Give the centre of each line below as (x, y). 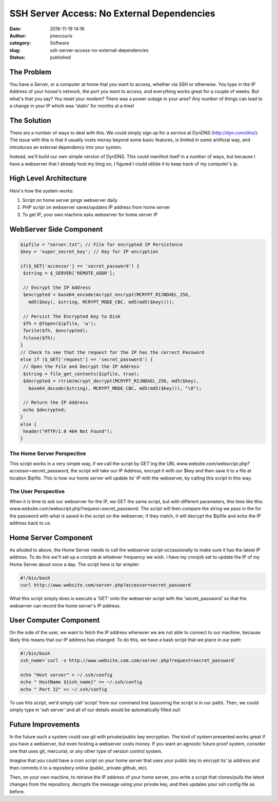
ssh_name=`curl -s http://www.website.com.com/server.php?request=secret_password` (128, 661)
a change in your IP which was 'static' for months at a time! (72, 106)
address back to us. (30, 523)
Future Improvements (45, 724)
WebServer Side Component (56, 229)
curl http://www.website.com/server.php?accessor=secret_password (105, 585)
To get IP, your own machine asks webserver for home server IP (90, 214)
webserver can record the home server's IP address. (65, 605)
